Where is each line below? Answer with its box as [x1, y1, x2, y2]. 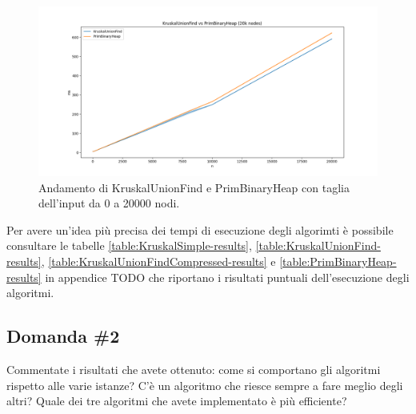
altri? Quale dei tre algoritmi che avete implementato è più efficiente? [6, 392, 347, 409]
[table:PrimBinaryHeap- [279, 252, 397, 269]
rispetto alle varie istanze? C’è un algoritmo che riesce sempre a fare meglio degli [6, 376, 403, 393]
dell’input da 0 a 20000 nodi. [38, 195, 180, 211]
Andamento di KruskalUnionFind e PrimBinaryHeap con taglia [38, 179, 350, 195]
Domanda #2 [6, 324, 120, 348]
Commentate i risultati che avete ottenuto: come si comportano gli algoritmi [6, 360, 381, 377]
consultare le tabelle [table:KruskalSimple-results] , [6, 237, 252, 254]
